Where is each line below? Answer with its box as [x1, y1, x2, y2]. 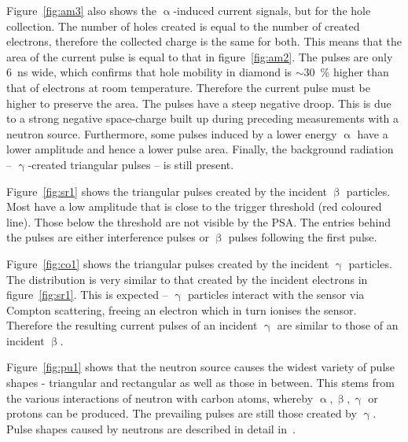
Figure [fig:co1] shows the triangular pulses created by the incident [6, 255, 329, 271]
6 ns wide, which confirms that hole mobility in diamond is [6, 64, 292, 80]
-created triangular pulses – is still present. [28, 156, 234, 172]
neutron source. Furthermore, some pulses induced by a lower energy [6, 125, 337, 142]
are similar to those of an [277, 317, 399, 333]
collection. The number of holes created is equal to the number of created [6, 17, 360, 34]
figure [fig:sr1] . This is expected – [6, 286, 168, 303]
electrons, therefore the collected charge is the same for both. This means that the [6, 33, 402, 50]
